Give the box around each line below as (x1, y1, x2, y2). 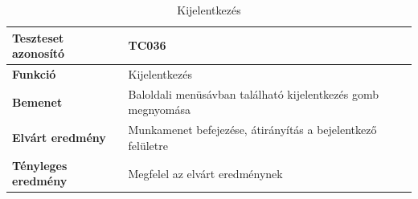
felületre (128, 136, 168, 153)
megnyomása (128, 101, 191, 118)
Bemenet (12, 93, 63, 110)
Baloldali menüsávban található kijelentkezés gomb (128, 85, 379, 102)
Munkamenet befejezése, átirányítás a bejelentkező (128, 121, 377, 138)
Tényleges (12, 156, 68, 173)
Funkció (12, 66, 56, 83)
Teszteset (12, 29, 64, 46)
